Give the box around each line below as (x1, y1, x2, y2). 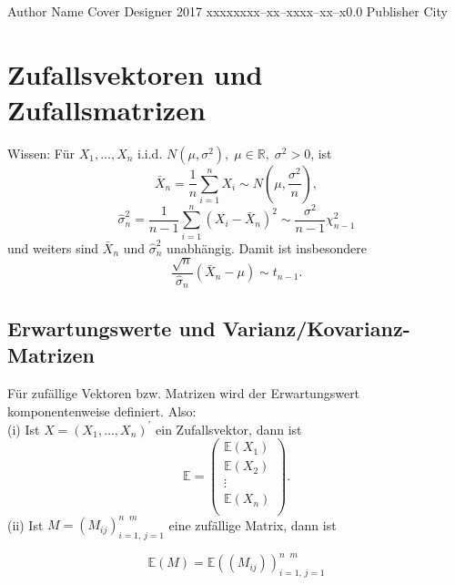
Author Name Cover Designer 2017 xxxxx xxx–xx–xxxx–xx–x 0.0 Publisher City (7, 2, 448, 20)
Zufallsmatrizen (7, 90, 206, 128)
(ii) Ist (7, 515, 44, 534)
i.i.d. (137, 143, 163, 162)
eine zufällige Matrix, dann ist (168, 515, 337, 534)
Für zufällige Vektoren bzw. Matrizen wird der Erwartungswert (7, 384, 360, 403)
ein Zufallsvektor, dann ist (156, 419, 302, 438)
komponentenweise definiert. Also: (7, 401, 197, 420)
